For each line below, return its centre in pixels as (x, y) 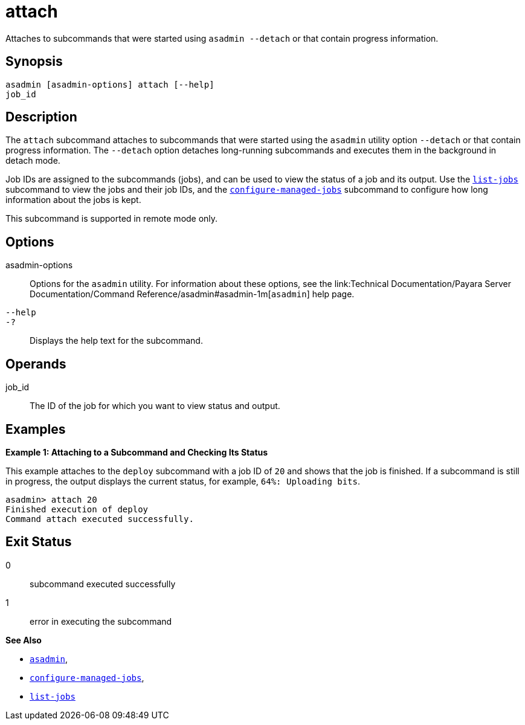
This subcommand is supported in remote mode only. (112, 219)
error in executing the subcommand (101, 621)
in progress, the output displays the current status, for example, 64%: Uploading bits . (183, 481)
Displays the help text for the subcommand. (116, 341)
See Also (24, 640)
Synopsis (34, 62)
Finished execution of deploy (77, 509)
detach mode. (33, 161)
